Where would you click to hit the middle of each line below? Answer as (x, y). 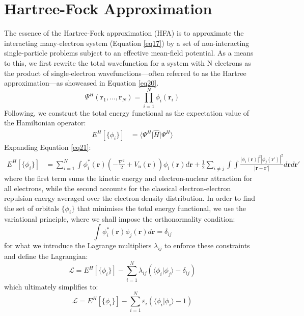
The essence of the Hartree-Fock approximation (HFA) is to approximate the (124, 33)
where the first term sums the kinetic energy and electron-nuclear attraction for (128, 178)
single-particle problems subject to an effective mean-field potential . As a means (129, 53)
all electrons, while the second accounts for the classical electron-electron (118, 188)
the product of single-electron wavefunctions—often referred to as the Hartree (125, 73)
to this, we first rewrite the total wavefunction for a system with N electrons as (128, 62)
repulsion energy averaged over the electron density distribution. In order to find (130, 198)
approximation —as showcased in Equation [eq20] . (81, 83)
